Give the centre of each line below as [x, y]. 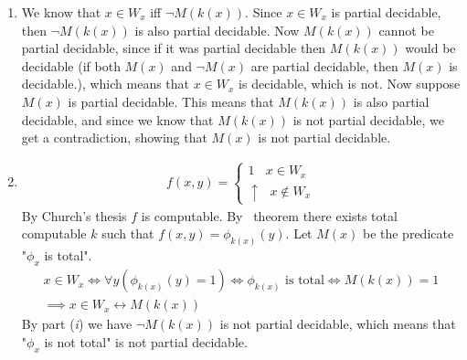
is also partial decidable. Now [217, 30]
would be [430, 48]
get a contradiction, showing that [114, 138]
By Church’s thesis [74, 215]
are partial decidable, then [324, 65]
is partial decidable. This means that [171, 101]
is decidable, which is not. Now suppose [350, 84]
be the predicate [408, 233]
